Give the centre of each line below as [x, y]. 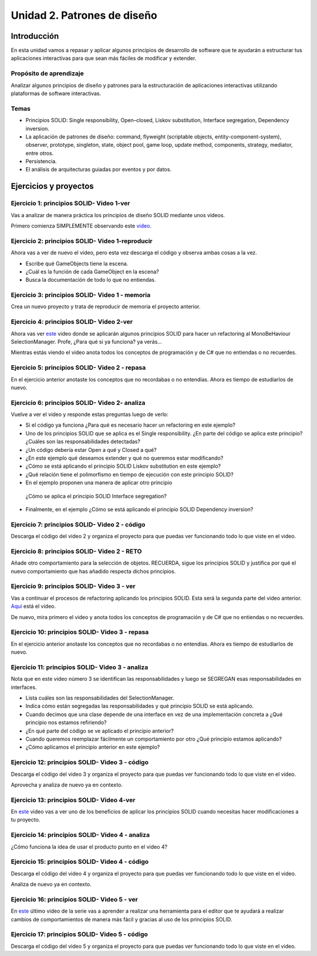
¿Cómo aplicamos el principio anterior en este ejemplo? [93, 747]
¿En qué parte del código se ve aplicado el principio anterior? [100, 731]
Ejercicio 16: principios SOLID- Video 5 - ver [74, 899]
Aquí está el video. [33, 606]
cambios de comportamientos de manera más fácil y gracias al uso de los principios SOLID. [122, 919]
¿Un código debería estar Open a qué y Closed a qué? [91, 450]
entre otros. [40, 153]
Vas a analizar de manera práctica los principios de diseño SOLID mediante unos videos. [118, 215]
